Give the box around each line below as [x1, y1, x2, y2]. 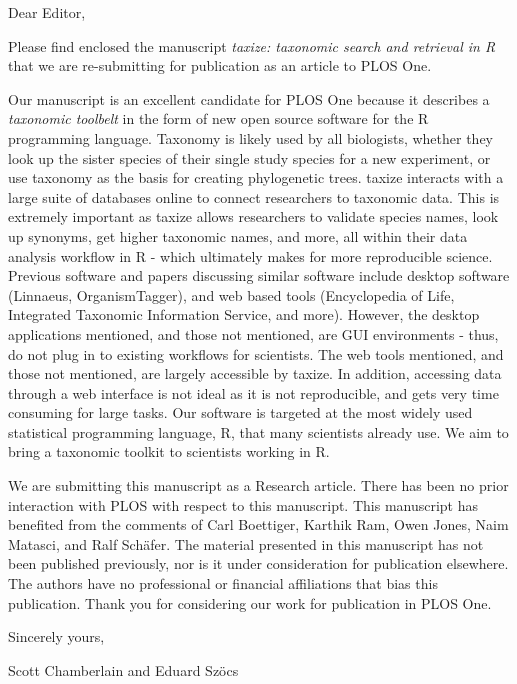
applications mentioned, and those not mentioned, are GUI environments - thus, [8, 323, 499, 344]
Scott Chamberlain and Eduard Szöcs [8, 659, 239, 680]
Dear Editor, [8, 2, 86, 22]
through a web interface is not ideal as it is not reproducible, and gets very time [8, 382, 499, 403]
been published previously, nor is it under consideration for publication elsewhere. [8, 553, 509, 574]
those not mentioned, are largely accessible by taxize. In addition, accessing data [8, 363, 502, 384]
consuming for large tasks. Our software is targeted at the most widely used [8, 402, 473, 423]
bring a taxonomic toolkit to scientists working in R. [8, 441, 330, 462]
